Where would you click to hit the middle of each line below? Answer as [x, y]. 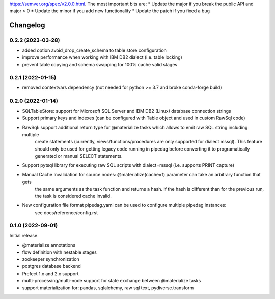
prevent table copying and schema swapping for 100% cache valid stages [100, 65]
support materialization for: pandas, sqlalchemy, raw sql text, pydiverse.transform [108, 288]
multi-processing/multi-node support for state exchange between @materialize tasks [112, 281]
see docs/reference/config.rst [66, 212]
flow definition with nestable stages [59, 252]
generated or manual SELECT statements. [79, 156]
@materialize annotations [49, 245]
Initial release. [24, 235]
